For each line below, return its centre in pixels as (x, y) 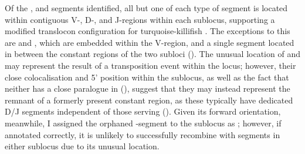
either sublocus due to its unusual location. (82, 146)
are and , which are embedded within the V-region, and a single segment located (150, 42)
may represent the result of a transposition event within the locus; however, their (150, 65)
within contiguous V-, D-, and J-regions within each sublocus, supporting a (140, 19)
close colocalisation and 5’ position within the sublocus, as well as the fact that (147, 77)
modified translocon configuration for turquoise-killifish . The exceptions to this (148, 31)
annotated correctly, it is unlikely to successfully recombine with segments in (143, 134)
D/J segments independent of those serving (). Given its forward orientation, (143, 111)
